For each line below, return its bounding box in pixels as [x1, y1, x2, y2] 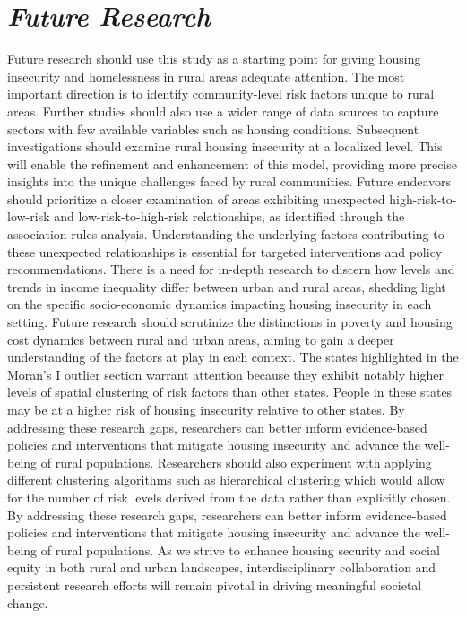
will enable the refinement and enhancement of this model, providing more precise [7, 154, 457, 173]
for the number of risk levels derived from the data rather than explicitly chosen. [7, 487, 451, 506]
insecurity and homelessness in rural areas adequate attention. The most [7, 66, 405, 85]
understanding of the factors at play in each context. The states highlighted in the [7, 348, 459, 366]
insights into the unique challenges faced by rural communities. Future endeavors [7, 172, 452, 191]
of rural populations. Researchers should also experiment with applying [40, 452, 432, 471]
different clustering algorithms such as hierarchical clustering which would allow [7, 470, 445, 489]
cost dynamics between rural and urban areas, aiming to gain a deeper [7, 330, 394, 348]
